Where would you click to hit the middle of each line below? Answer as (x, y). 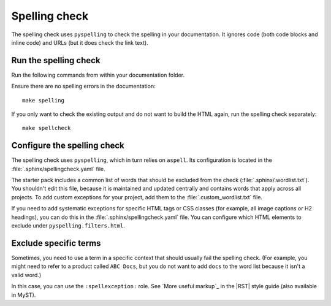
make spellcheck (47, 128)
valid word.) (26, 275)
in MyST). (24, 295)
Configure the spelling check (68, 146)
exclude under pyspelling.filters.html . (68, 226)
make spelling (43, 100)
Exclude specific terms (56, 243)
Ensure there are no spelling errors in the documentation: (83, 86)
